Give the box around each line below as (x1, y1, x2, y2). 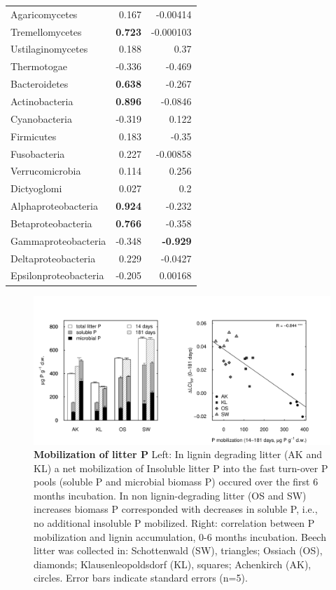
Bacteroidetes (10, 76, 69, 91)
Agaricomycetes (10, 6, 78, 21)
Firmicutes (10, 128, 57, 143)
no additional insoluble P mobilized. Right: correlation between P (34, 516, 315, 530)
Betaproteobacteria (10, 215, 92, 230)
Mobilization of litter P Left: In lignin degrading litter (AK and (34, 447, 322, 462)
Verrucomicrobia (10, 163, 81, 178)
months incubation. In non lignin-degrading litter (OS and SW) (34, 488, 307, 502)
